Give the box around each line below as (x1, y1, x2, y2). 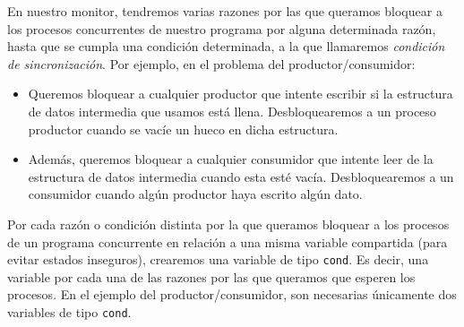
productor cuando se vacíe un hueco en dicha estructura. (28, 119, 339, 138)
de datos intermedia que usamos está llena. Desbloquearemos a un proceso (28, 101, 436, 120)
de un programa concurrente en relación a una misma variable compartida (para (7, 232, 448, 251)
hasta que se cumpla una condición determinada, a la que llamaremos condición (7, 37, 445, 56)
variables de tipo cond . (7, 302, 132, 321)
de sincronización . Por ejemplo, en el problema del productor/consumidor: (7, 54, 416, 73)
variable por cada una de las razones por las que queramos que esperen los (7, 267, 416, 286)
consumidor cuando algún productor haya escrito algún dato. (28, 185, 363, 203)
